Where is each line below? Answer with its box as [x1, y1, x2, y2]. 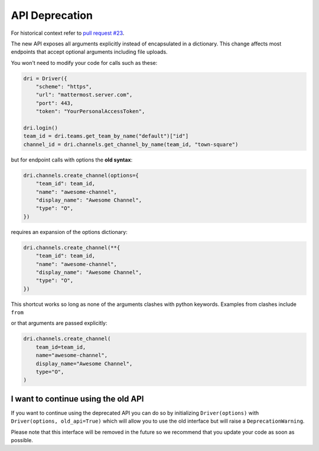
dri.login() [23, 124, 58, 131]
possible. [11, 437, 34, 444]
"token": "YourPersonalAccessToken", [35, 108, 145, 115]
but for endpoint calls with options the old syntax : [11, 156, 133, 163]
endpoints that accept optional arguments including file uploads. [11, 48, 168, 55]
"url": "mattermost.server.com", [35, 91, 133, 98]
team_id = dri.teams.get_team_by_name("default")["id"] [23, 133, 189, 140]
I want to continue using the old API [11, 394, 144, 404]
